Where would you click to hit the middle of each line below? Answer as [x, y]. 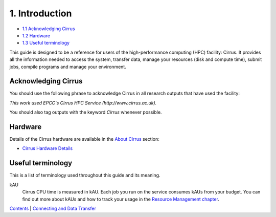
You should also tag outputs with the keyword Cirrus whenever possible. [86, 112]
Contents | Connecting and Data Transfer [53, 208]
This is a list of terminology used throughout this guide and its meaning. [85, 175]
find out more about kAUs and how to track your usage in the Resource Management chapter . [121, 199]
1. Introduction [41, 13]
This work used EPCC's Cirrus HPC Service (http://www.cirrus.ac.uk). [83, 103]
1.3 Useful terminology [46, 43]
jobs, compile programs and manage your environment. [68, 67]
